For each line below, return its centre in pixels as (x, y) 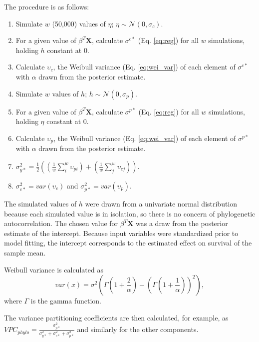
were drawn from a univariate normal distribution (161, 203)
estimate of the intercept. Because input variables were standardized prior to (121, 233)
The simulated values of (40, 203)
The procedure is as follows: (47, 6)
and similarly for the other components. (138, 329)
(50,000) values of (79, 23)
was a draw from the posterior (182, 223)
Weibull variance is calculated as (54, 269)
